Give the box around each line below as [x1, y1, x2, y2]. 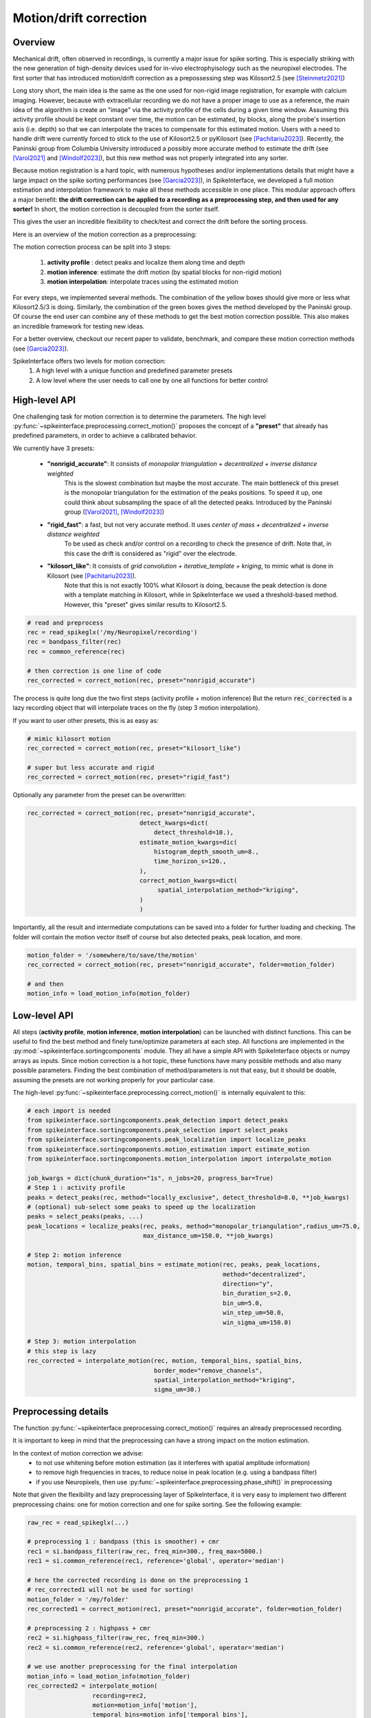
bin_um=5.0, [222, 1299, 263, 1307]
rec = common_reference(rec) [27, 647, 126, 656]
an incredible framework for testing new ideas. [12, 322, 145, 330]
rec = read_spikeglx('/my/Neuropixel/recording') [27, 629, 198, 636]
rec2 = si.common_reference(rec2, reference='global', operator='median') [27, 1643, 285, 1651]
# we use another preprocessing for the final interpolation [27, 1663, 238, 1671]
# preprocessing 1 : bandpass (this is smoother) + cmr [27, 1538, 220, 1546]
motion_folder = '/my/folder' [27, 1595, 129, 1603]
